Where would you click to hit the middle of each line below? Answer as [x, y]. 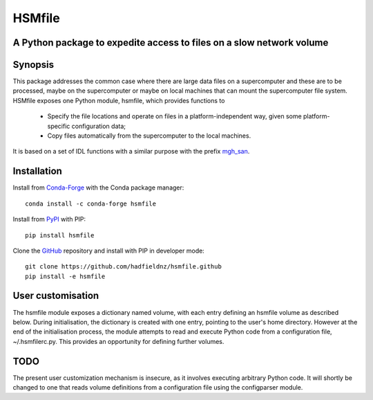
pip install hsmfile [60, 235]
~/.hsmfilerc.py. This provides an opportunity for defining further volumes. [118, 341]
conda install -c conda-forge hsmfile [91, 203]
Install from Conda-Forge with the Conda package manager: [98, 188]
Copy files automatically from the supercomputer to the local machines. [149, 136]
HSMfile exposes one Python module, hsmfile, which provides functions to [119, 100]
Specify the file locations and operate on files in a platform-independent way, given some [174, 116]
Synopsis [34, 65]
